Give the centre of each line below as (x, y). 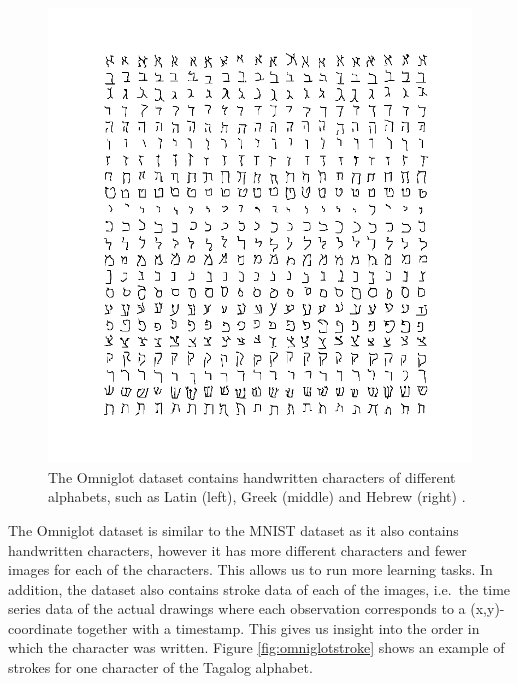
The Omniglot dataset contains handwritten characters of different (252, 476)
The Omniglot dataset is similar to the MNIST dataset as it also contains (233, 529)
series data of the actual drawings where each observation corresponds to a (237, 608)
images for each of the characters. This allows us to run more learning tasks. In (250, 569)
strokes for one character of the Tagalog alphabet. (160, 667)
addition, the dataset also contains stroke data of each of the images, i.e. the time (259, 588)
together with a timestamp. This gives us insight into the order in (278, 627)
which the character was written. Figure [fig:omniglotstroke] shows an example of (256, 647)
